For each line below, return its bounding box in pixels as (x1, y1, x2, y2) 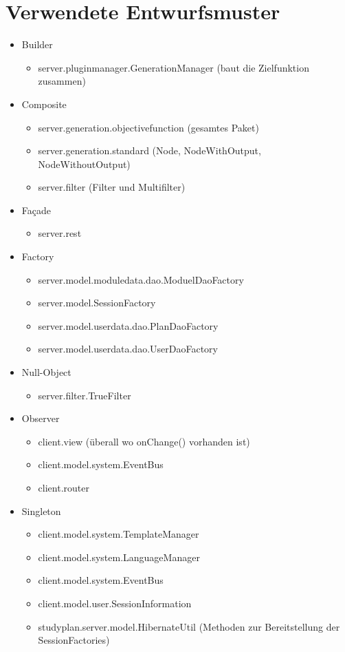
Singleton (21, 503, 61, 518)
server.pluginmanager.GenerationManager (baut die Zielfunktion (38, 60, 309, 74)
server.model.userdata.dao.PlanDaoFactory (38, 318, 219, 333)
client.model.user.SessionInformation (38, 596, 192, 610)
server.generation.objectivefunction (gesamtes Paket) (38, 120, 259, 134)
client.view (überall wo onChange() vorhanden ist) (38, 434, 250, 448)
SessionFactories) (38, 633, 110, 647)
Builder (21, 37, 53, 52)
